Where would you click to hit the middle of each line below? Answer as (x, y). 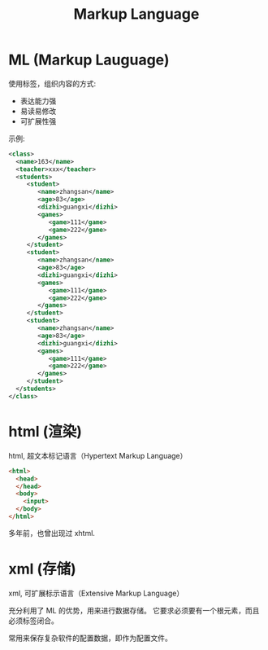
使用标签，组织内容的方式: (52, 83)
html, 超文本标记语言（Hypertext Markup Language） (98, 455)
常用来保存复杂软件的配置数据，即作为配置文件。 (90, 638)
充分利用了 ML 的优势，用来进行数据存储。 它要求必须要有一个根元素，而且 (134, 610)
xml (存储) (43, 569)
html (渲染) (45, 432)
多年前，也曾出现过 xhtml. (52, 533)
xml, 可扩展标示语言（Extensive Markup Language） (96, 593)
